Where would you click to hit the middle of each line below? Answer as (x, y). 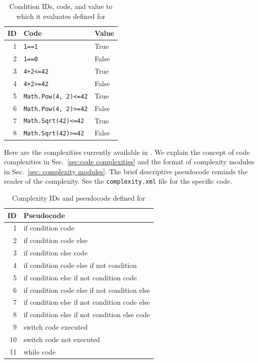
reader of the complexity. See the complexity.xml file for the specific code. (118, 181)
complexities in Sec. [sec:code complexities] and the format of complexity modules (129, 162)
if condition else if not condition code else (87, 302)
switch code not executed (62, 339)
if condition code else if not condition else (87, 290)
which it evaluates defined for (61, 16)
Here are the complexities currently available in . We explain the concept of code (127, 152)
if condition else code (55, 253)
